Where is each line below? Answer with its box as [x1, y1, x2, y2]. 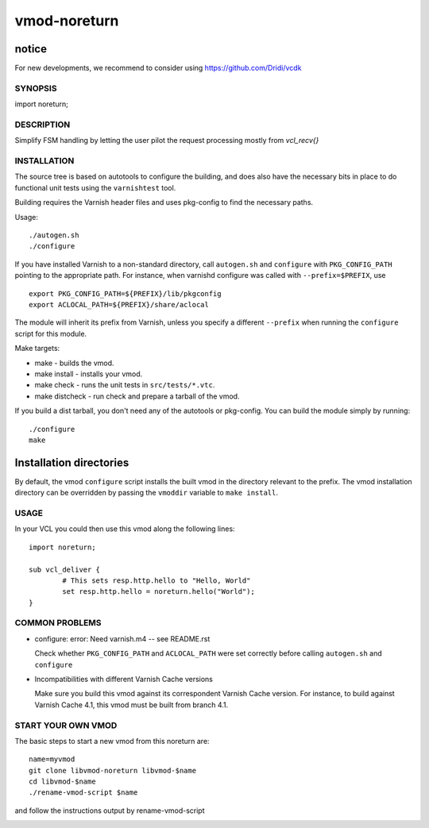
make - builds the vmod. [34, 358, 114, 368]
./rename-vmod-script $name [29, 788, 138, 797]
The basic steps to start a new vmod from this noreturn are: [14, 736, 210, 745]
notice [14, 42, 48, 56]
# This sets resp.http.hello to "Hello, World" [62, 576, 251, 585]
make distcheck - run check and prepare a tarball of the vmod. [34, 391, 240, 401]
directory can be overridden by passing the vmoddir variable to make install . [14, 488, 278, 498]
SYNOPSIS [14, 83, 57, 94]
